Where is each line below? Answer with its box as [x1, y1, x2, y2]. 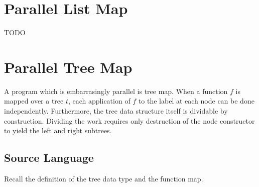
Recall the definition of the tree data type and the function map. [4, 173, 203, 184]
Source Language [4, 150, 94, 165]
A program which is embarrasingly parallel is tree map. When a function [4, 85, 228, 96]
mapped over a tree [4, 96, 64, 106]
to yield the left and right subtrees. [4, 125, 112, 136]
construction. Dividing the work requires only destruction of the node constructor [4, 115, 255, 126]
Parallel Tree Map [4, 56, 133, 77]
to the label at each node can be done [138, 96, 254, 106]
